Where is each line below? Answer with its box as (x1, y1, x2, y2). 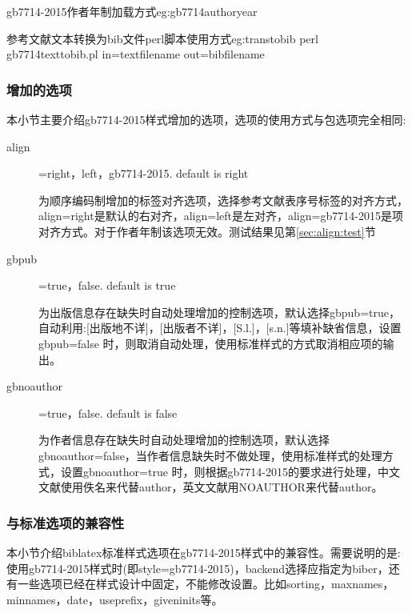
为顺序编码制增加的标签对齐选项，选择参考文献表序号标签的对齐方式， (38, 191, 408, 208)
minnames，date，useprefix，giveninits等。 (6, 591, 223, 607)
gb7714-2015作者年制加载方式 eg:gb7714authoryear (6, 3, 258, 19)
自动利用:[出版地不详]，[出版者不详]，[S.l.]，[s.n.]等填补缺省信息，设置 (38, 319, 402, 336)
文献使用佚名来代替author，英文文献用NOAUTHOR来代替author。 (38, 479, 383, 495)
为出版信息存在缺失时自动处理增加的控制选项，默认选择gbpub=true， (38, 303, 400, 320)
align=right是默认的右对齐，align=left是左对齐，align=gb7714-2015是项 (38, 207, 403, 224)
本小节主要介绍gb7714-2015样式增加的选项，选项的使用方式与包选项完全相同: (6, 111, 406, 127)
